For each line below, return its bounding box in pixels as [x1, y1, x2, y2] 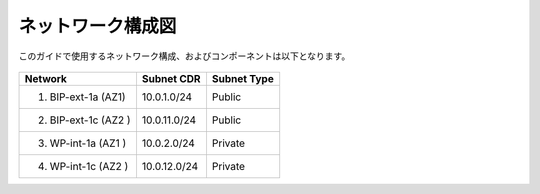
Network [24, 71, 67, 85]
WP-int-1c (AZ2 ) [49, 159, 129, 173]
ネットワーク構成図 [18, 15, 177, 37]
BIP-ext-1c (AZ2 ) [49, 113, 131, 127]
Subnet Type [211, 71, 274, 85]
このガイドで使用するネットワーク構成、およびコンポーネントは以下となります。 [18, 50, 351, 62]
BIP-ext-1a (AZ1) [49, 90, 126, 104]
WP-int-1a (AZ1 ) [49, 136, 127, 150]
